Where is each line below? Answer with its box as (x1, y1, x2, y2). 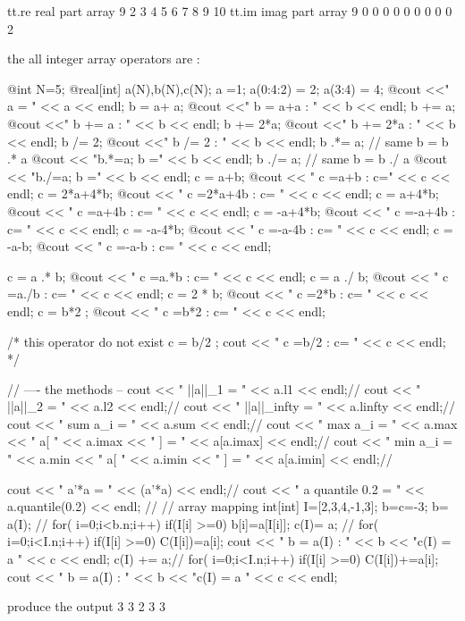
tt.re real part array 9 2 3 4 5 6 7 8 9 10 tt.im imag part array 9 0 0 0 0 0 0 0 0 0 (7, 2, 452, 20)
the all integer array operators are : (7, 49, 200, 68)
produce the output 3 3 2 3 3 (7, 597, 165, 616)
